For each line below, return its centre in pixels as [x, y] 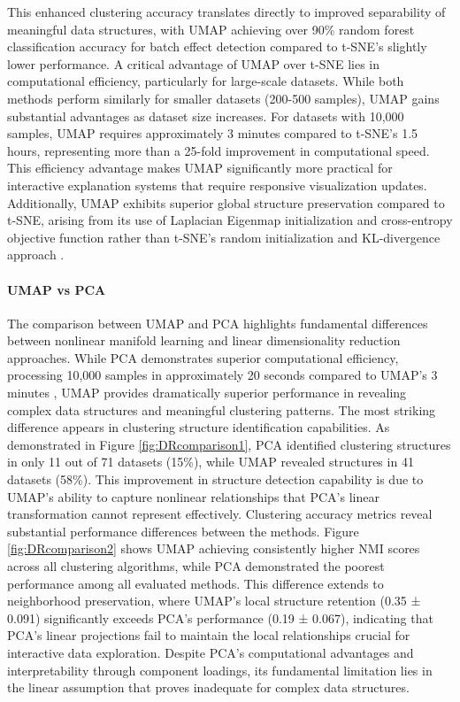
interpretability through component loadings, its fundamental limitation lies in [220, 670]
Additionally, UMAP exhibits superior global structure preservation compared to [226, 202]
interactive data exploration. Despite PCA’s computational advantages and [211, 652]
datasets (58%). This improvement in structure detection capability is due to [215, 479]
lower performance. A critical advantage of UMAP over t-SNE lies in [194, 63]
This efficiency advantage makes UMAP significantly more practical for [200, 168]
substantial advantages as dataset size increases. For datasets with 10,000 [206, 116]
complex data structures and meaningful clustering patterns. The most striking [222, 409]
